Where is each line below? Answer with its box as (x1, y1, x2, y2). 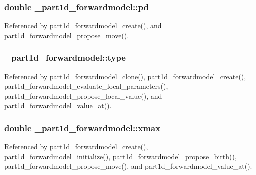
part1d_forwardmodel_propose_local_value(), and (4, 90, 162, 101)
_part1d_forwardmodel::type (4, 51, 126, 64)
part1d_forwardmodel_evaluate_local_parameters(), (4, 81, 168, 91)
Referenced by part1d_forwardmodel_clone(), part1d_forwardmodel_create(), (4, 71, 246, 81)
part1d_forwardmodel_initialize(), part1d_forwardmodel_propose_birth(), (4, 151, 237, 161)
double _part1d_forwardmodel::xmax (4, 121, 161, 134)
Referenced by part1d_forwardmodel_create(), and (4, 20, 162, 31)
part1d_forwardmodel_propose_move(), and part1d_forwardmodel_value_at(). (4, 161, 252, 171)
